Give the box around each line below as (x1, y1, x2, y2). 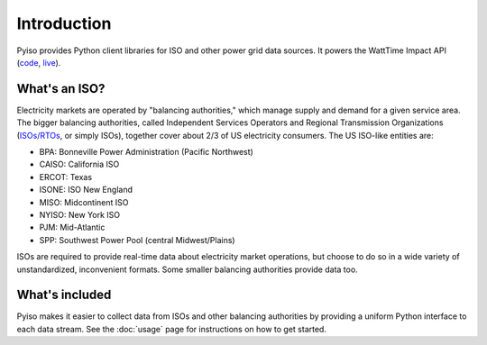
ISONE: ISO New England (39, 185, 133, 195)
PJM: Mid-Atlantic (39, 222, 106, 233)
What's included (16, 287, 112, 303)
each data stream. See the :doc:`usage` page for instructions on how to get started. (16, 323, 326, 334)
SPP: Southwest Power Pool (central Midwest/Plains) (39, 234, 235, 245)
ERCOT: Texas (39, 171, 93, 182)
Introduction (16, 14, 112, 33)
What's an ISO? (16, 81, 106, 96)
